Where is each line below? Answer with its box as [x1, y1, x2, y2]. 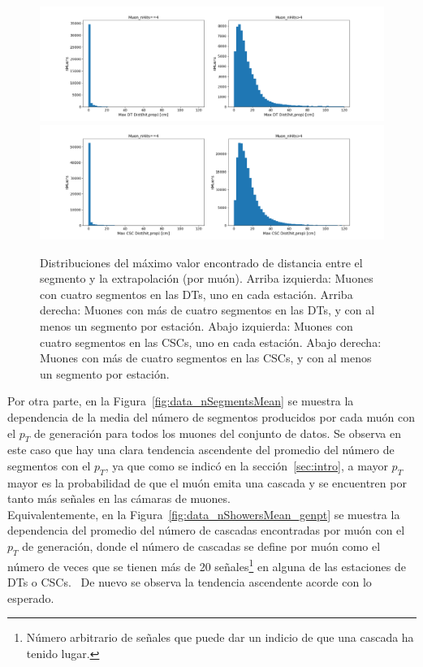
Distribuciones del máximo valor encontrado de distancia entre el [40, 253, 363, 271]
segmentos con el [7, 457, 91, 474]
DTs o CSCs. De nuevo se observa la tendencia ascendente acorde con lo [7, 574, 372, 591]
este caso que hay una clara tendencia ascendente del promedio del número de [7, 441, 395, 458]
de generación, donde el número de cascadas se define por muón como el [22, 538, 381, 555]
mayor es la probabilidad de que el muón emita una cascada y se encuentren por [7, 474, 407, 491]
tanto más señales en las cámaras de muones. [7, 490, 231, 507]
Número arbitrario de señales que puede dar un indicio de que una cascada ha [26, 629, 414, 646]
